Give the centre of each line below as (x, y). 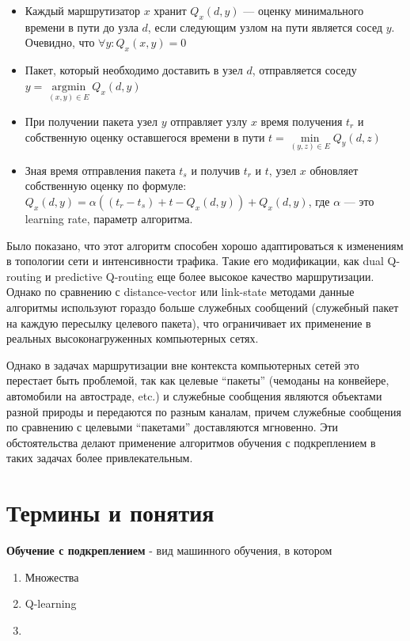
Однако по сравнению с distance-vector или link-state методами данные (180, 292)
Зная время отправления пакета (100, 170)
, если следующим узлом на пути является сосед (265, 27)
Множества (52, 577)
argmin (69, 87)
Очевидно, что (60, 42)
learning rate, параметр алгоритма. (109, 218)
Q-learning (51, 603)
